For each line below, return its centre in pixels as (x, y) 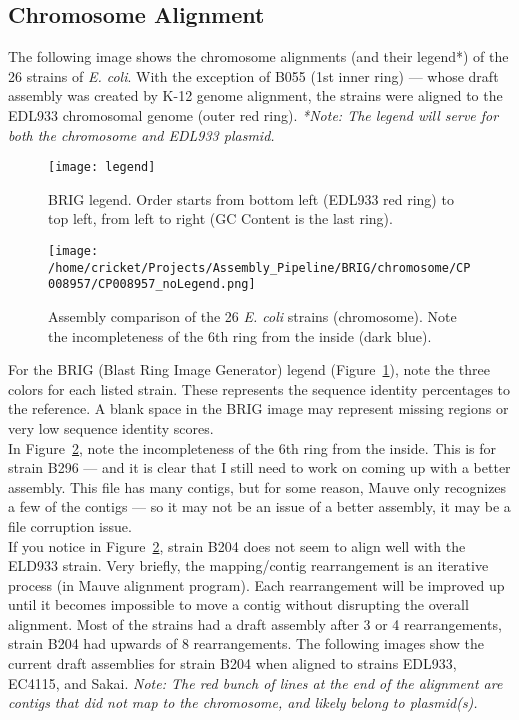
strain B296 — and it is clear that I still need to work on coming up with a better (259, 467)
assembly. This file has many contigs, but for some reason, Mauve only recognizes (257, 486)
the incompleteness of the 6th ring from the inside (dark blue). (240, 335)
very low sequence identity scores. (111, 427)
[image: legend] (102, 167)
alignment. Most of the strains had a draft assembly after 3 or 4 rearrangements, (255, 623)
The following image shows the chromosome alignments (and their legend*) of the (258, 56)
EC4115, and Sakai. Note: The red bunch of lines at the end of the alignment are (255, 682)
